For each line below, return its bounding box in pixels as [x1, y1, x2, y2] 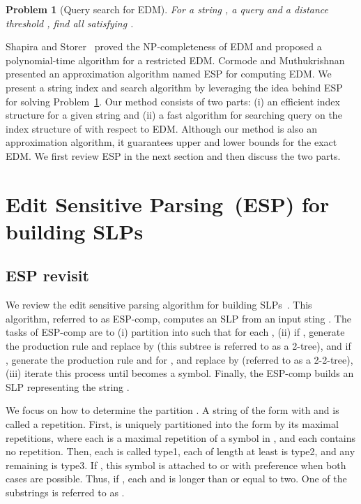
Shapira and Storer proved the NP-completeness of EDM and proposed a [6, 39, 322, 54]
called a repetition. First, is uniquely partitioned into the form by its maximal [6, 417, 339, 431]
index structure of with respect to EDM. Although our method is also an [6, 121, 317, 135]
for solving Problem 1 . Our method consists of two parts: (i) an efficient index [6, 94, 340, 108]
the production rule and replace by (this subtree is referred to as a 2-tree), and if [6, 339, 351, 353]
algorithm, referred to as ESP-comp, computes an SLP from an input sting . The [6, 311, 351, 325]
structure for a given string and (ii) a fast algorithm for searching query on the [6, 108, 342, 122]
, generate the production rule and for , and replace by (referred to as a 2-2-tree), [6, 352, 353, 366]
